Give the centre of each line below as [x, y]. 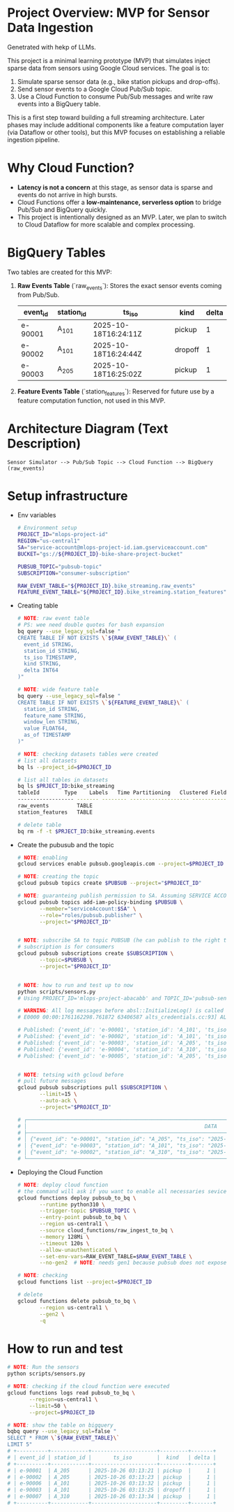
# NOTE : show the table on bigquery [60, 1425]
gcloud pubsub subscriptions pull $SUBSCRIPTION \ [92, 1088]
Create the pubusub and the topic [66, 844]
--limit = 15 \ [58, 1094]
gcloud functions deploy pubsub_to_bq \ [77, 1198]
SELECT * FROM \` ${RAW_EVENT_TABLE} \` [63, 1438]
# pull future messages [52, 1081]
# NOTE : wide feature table [58, 690]
